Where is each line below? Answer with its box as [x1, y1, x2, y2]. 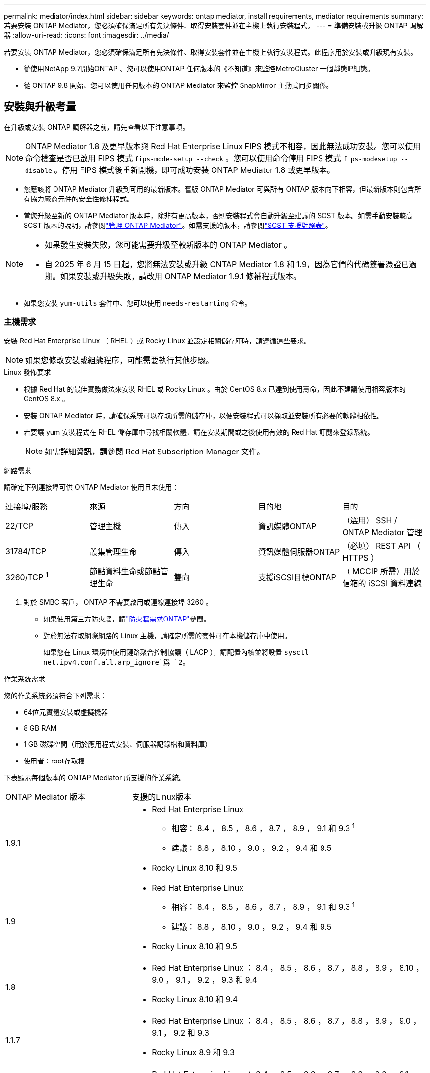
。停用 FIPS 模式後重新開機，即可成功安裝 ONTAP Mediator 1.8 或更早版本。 [54, 165, 335, 175]
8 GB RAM [24, 723, 57, 732]
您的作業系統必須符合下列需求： [4, 691, 107, 700]
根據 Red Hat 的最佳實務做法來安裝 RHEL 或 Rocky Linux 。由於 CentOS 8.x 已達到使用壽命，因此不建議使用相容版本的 [24, 384, 406, 393]
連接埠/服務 [5, 501, 48, 511]
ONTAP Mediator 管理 [342, 527, 423, 537]
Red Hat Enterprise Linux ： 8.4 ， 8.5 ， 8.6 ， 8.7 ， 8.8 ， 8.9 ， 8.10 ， [152, 963, 424, 973]
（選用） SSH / [342, 515, 397, 525]
